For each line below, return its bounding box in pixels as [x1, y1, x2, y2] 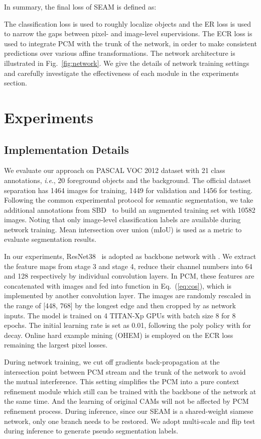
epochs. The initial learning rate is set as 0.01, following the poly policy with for [4, 320, 251, 330]
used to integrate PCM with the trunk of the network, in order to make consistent [4, 38, 257, 48]
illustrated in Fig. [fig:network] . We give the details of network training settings [4, 57, 249, 68]
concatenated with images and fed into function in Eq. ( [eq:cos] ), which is [4, 280, 232, 291]
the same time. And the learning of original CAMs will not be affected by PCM [4, 396, 249, 406]
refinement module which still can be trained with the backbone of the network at [4, 386, 256, 396]
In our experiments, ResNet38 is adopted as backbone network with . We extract [4, 251, 256, 261]
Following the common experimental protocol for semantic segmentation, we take [4, 195, 253, 205]
